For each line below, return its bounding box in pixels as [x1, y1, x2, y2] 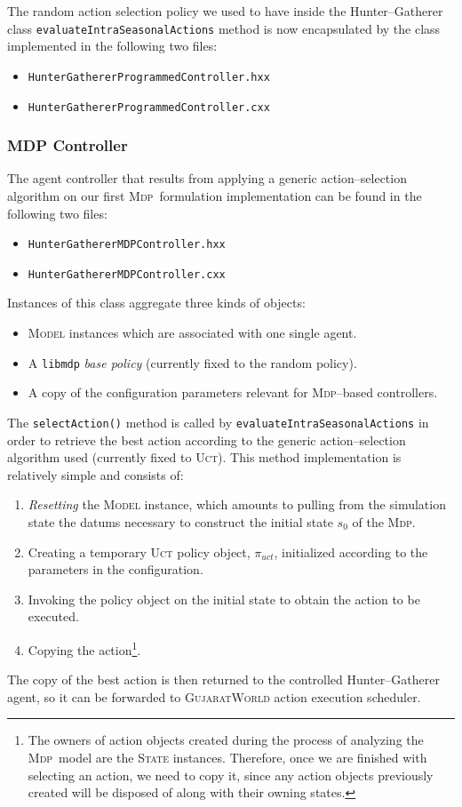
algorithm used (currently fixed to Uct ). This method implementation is [7, 448, 402, 467]
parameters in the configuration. [28, 560, 203, 579]
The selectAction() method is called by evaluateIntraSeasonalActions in [7, 412, 429, 431]
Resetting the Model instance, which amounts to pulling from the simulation [28, 495, 446, 514]
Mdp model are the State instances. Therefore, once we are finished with [28, 747, 427, 766]
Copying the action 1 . [28, 637, 141, 659]
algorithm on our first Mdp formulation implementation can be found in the [7, 186, 422, 204]
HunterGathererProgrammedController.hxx [28, 70, 270, 84]
